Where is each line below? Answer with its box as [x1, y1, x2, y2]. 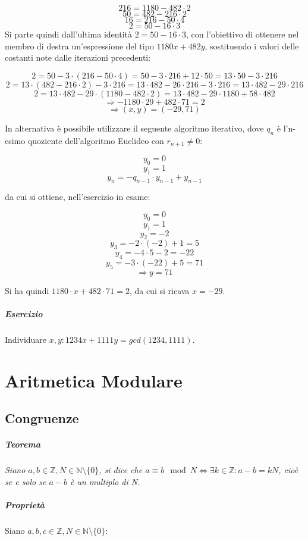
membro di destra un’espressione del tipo [5, 39, 154, 52]
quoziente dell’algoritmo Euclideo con [27, 134, 164, 146]
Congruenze [5, 409, 79, 427]
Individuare [5, 333, 47, 345]
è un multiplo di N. [70, 475, 140, 487]
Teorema [5, 438, 40, 451]
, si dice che [99, 464, 143, 476]
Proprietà [5, 499, 45, 511]
